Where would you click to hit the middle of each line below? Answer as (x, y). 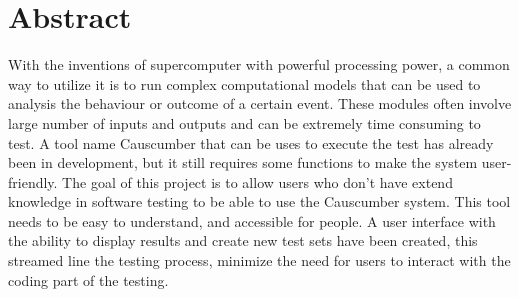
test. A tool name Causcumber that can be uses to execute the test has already (251, 142)
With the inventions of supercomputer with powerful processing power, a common (259, 64)
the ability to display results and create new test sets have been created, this (243, 240)
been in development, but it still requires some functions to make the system (243, 162)
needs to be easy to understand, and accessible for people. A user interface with (252, 220)
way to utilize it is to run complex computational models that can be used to (244, 83)
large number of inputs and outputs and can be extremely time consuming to (244, 122)
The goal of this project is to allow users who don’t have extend (257, 181)
